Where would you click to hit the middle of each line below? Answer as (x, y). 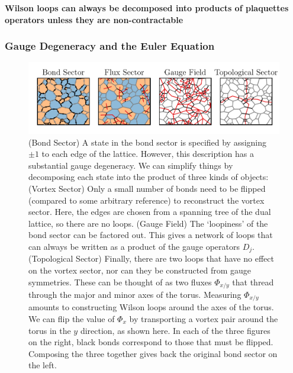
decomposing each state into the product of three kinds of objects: (149, 177)
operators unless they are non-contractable (94, 19)
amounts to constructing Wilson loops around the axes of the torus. (151, 307)
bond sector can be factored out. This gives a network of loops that (151, 235)
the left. (43, 365)
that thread (253, 282)
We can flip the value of (72, 319)
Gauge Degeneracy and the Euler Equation (110, 46)
